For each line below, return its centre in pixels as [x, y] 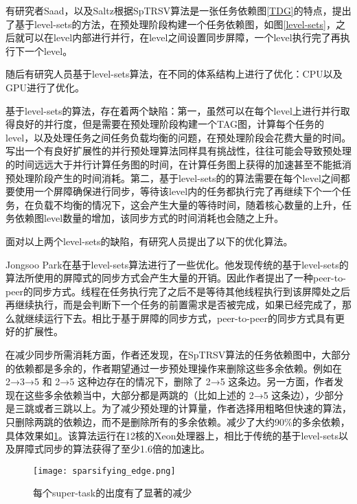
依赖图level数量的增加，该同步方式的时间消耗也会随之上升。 [149, 218]
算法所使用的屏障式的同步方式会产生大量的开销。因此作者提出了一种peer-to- [176, 278]
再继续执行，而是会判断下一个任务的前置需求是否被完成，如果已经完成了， [174, 305]
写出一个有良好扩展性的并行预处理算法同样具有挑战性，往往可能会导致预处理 [178, 151]
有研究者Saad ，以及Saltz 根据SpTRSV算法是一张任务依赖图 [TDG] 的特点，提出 [178, 10]
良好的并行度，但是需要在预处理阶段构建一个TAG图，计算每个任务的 [170, 124]
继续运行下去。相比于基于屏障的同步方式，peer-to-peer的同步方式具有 [180, 318]
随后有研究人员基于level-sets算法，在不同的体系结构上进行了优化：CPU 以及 [174, 74]
